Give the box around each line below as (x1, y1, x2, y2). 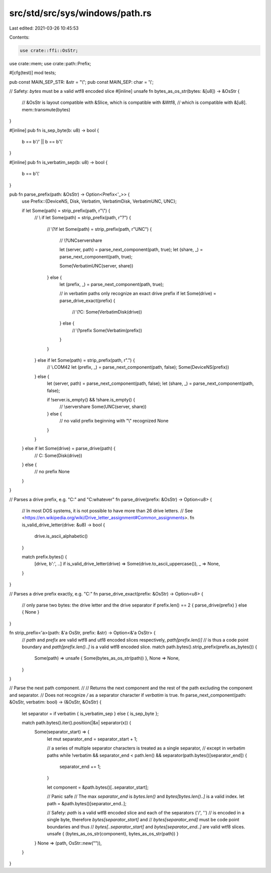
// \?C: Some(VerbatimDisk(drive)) (72, 309, 143, 315)
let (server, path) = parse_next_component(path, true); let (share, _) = (59, 246, 203, 253)
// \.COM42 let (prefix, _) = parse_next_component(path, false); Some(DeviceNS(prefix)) (47, 364, 229, 370)
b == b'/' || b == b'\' (22, 138, 63, 145)
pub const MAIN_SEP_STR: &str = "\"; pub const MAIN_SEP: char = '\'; (9, 79, 154, 85)
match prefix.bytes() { (22, 554, 67, 559)
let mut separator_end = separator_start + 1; (47, 736, 138, 742)
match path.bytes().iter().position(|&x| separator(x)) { (22, 720, 131, 726)
